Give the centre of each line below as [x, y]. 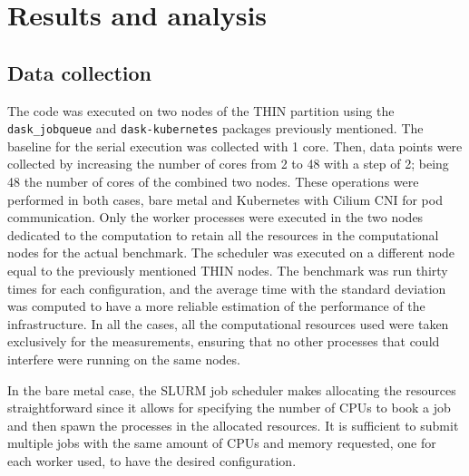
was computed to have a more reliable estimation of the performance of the [216, 306]
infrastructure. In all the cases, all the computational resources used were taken [228, 323]
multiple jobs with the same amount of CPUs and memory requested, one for [222, 443]
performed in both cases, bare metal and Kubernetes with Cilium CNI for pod [225, 199]
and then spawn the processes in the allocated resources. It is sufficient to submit [233, 425]
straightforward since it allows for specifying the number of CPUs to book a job [229, 408]
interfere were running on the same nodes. [124, 359]
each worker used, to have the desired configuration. [152, 460]
